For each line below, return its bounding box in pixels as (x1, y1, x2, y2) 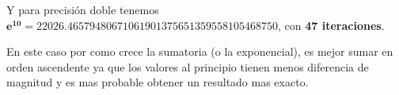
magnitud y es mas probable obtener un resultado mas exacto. (6, 74, 309, 90)
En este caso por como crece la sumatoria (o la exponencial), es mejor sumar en (6, 43, 393, 60)
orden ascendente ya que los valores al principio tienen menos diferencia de (6, 58, 369, 75)
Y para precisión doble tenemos (6, 2, 159, 17)
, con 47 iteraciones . (278, 16, 385, 33)
